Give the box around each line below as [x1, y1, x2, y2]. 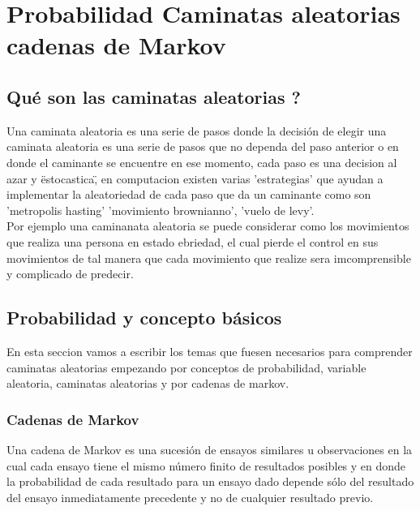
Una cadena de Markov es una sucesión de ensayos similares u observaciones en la [6, 440, 413, 457]
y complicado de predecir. [6, 265, 134, 282]
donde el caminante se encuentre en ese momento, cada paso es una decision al [6, 153, 397, 170]
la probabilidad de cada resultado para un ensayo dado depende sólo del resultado [6, 473, 414, 490]
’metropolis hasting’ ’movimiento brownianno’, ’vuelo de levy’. [6, 201, 315, 218]
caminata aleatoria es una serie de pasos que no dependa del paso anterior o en [6, 138, 399, 155]
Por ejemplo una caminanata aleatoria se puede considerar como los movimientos [6, 217, 409, 234]
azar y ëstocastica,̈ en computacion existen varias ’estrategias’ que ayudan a [6, 170, 384, 187]
